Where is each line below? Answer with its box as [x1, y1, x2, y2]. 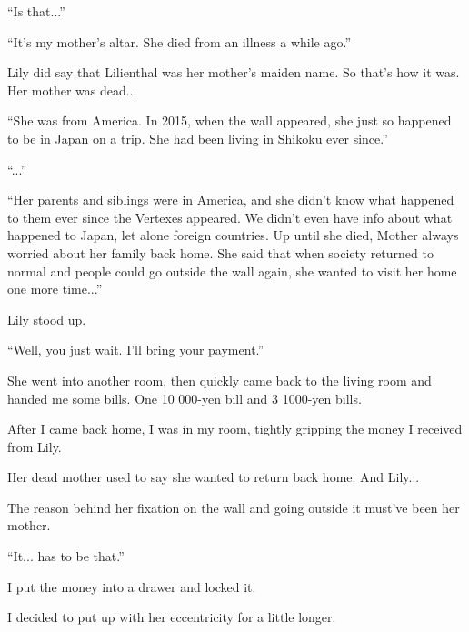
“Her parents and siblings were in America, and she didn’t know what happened [7, 190, 454, 209]
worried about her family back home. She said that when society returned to [7, 243, 434, 262]
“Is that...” [7, 2, 65, 20]
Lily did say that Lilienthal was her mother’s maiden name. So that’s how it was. [7, 63, 460, 82]
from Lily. [7, 436, 62, 456]
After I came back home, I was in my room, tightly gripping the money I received [7, 419, 463, 438]
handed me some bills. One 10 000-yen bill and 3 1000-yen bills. [7, 388, 362, 407]
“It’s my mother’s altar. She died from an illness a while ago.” [7, 32, 352, 51]
